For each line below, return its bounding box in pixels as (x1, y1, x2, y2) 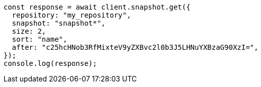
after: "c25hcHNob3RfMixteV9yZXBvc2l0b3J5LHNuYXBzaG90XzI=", (12, 43, 258, 51)
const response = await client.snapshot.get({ (4, 3, 190, 11)
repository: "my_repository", (12, 11, 131, 19)
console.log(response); (4, 59, 97, 67)
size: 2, (12, 27, 46, 35)
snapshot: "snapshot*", (12, 19, 106, 27)
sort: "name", (12, 35, 68, 43)
